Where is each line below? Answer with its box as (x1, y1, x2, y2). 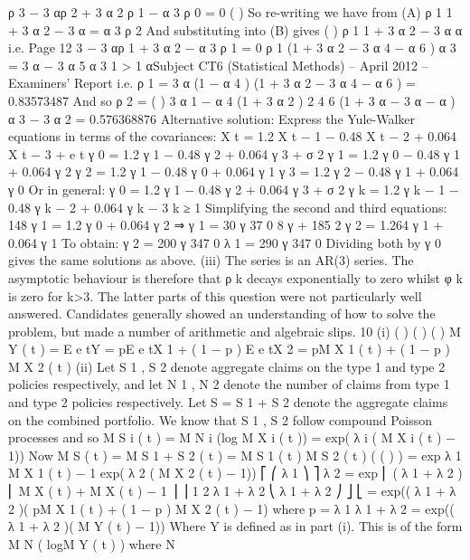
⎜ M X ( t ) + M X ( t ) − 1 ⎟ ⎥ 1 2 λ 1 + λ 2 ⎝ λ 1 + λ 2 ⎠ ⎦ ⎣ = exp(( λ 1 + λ (8, 481, 456, 500)
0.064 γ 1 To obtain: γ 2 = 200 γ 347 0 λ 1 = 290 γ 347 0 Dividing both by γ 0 (8, 233, 441, 252)
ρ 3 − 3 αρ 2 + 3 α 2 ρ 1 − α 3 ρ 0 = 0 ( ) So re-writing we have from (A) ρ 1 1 (8, 3, 453, 21)
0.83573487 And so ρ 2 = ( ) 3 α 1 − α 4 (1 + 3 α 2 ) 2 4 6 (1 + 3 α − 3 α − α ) (8, 90, 456, 109)
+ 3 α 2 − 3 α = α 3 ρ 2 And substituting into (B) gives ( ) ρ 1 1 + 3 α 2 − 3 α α (8, 20, 463, 39)
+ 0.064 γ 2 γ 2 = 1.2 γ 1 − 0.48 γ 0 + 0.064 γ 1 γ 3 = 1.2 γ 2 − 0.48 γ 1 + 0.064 (8, 162, 459, 181)
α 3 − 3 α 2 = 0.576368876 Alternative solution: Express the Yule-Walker (8, 109, 415, 128)
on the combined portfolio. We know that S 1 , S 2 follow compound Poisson (8, 410, 433, 429)
